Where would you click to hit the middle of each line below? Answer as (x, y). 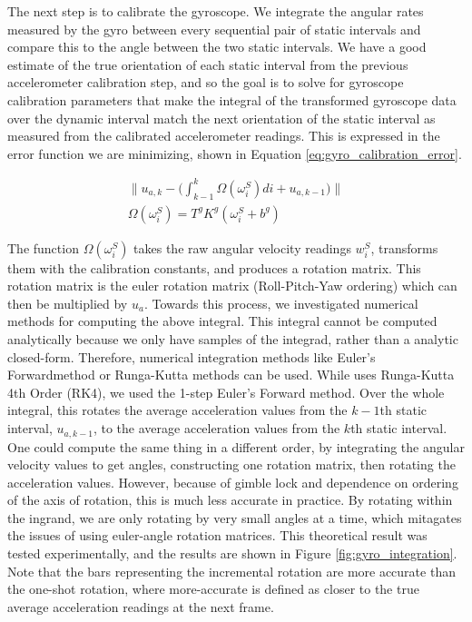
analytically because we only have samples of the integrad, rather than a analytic (233, 339)
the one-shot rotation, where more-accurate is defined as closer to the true (213, 589)
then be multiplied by (68, 303)
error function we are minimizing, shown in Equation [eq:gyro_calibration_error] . (235, 153)
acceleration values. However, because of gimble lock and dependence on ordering (233, 482)
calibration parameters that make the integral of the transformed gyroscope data (232, 99)
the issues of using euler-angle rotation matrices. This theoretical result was (217, 535)
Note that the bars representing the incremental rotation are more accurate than (231, 571)
